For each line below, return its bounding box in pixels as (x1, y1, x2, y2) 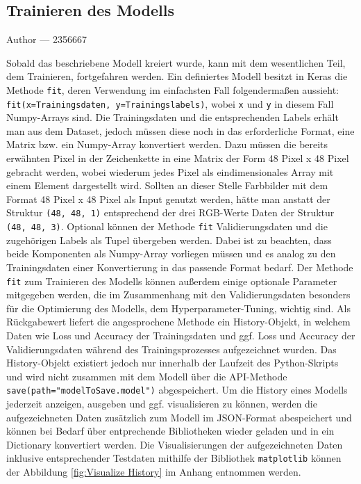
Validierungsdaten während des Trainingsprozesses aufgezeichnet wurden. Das (6, 341, 337, 356)
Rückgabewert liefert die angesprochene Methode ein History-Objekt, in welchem (6, 314, 351, 329)
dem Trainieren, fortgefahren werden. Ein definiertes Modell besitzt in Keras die (6, 69, 348, 83)
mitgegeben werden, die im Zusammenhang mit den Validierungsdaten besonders (6, 287, 351, 302)
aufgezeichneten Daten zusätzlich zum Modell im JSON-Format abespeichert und (6, 410, 352, 424)
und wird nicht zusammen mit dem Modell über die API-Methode (6, 369, 287, 383)
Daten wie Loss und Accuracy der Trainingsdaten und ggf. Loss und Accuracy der (6, 328, 355, 342)
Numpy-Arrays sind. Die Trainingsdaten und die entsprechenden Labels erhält (6, 110, 339, 124)
